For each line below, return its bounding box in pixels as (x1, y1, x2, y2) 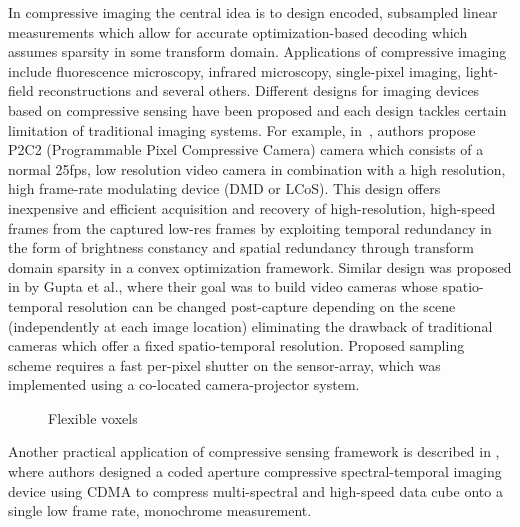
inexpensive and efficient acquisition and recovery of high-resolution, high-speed (8, 197, 496, 218)
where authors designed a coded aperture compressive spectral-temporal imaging (8, 461, 502, 482)
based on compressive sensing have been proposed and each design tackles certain (8, 99, 507, 120)
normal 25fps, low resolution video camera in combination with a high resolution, (8, 158, 506, 179)
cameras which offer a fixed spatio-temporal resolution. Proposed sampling (8, 335, 465, 356)
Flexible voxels (48, 407, 138, 428)
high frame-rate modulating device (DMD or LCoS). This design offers (8, 178, 441, 199)
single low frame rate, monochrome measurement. (8, 500, 312, 521)
